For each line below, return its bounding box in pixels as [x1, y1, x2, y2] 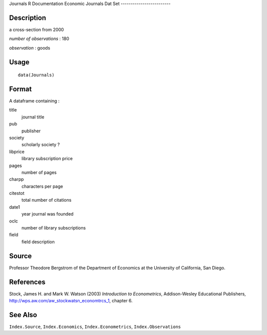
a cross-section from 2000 [9, 26, 64, 32]
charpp [9, 176, 24, 182]
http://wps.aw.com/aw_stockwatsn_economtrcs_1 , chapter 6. [9, 298, 133, 304]
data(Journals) [18, 72, 55, 78]
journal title [21, 114, 44, 120]
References [9, 278, 45, 286]
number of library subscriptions [21, 225, 86, 231]
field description [21, 238, 55, 245]
